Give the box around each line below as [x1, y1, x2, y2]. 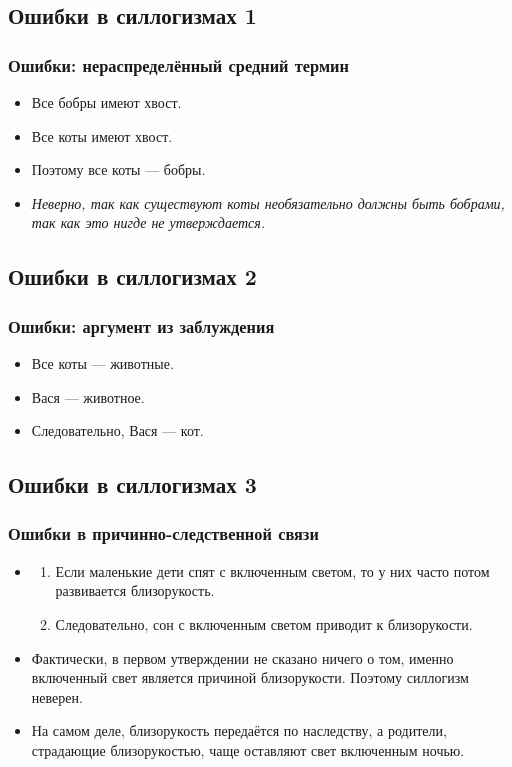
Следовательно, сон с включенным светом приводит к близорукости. [55, 613, 473, 634]
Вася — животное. [31, 386, 145, 407]
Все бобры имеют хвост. [31, 92, 182, 112]
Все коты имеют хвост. [31, 125, 173, 146]
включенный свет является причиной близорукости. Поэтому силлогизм [31, 667, 469, 688]
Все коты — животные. [31, 352, 174, 373]
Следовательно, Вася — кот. [31, 420, 204, 441]
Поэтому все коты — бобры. [31, 159, 206, 180]
